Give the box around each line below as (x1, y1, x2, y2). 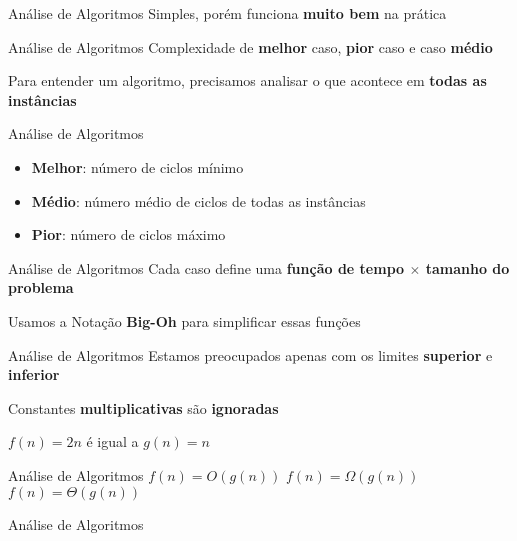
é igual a (86, 431, 139, 452)
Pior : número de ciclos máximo (31, 224, 226, 245)
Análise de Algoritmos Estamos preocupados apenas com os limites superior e (8, 344, 493, 365)
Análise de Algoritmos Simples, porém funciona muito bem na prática (8, 3, 447, 23)
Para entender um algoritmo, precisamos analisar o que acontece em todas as (8, 70, 487, 91)
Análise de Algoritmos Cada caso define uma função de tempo (8, 257, 405, 278)
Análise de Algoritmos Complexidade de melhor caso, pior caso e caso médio (8, 36, 493, 57)
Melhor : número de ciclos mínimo (31, 156, 244, 177)
